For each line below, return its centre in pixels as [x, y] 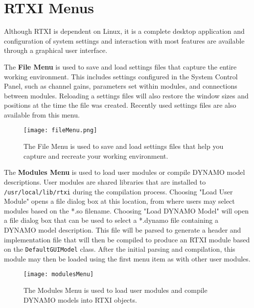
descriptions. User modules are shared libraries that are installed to [105, 181]
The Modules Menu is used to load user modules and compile [115, 290]
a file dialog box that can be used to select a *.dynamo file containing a [111, 220]
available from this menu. [42, 114]
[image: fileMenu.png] [60, 130]
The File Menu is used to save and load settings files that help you [124, 146]
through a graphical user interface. [56, 50]
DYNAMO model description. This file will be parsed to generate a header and [123, 229]
